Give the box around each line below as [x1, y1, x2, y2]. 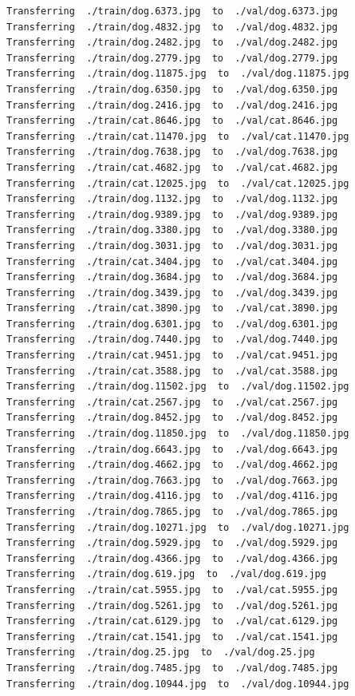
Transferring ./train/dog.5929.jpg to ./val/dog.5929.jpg [6, 537, 338, 549]
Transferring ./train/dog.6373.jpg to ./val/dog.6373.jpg [6, 6, 338, 17]
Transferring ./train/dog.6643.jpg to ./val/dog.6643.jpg [6, 443, 338, 455]
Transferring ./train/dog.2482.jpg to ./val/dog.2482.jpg [6, 37, 338, 49]
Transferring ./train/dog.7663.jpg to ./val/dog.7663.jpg [6, 474, 338, 486]
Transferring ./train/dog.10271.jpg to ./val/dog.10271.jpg [6, 521, 349, 533]
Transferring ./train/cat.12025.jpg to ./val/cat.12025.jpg [6, 177, 349, 189]
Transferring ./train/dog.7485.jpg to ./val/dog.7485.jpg [6, 662, 338, 674]
